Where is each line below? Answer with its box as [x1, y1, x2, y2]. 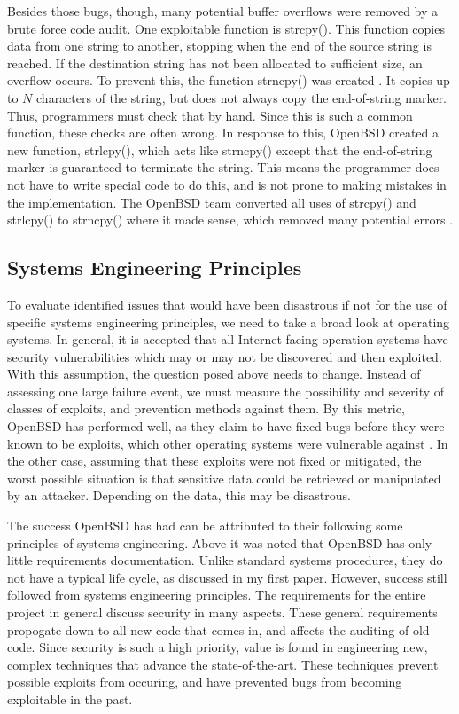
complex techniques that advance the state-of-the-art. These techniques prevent [7, 655, 439, 673]
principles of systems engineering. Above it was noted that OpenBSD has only [7, 533, 432, 552]
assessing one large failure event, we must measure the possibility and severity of [7, 381, 445, 400]
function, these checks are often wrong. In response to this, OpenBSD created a [7, 123, 440, 142]
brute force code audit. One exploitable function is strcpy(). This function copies [7, 19, 445, 37]
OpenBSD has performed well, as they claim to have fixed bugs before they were [7, 417, 445, 435]
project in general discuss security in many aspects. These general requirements [7, 603, 438, 622]
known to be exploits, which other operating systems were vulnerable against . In [7, 434, 448, 452]
